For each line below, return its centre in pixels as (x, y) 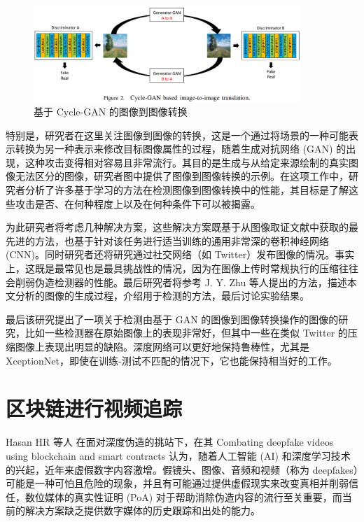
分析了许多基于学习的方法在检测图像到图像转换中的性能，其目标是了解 (187, 190)
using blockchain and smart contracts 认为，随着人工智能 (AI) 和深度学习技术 (178, 455)
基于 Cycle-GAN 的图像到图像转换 (111, 112)
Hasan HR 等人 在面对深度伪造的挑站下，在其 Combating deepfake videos (170, 442)
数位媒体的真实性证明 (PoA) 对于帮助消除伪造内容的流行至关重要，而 (183, 496)
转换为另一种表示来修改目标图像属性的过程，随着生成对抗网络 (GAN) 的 (181, 149)
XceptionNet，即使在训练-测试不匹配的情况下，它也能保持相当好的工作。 (171, 360)
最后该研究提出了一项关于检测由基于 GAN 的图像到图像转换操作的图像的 (172, 319)
